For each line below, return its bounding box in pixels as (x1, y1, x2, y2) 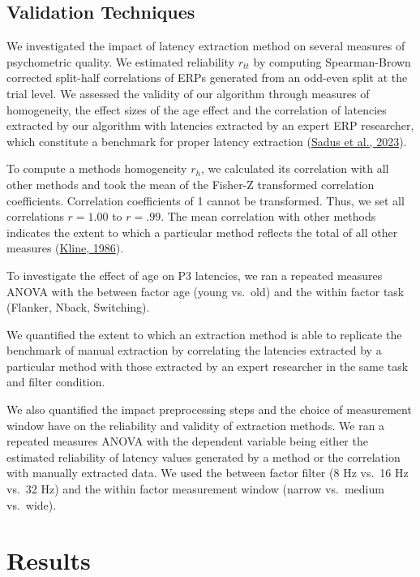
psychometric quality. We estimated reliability (6, 53, 235, 70)
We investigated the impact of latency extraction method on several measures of (6, 37, 405, 54)
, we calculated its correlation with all (200, 160, 389, 177)
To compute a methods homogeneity (6, 160, 187, 177)
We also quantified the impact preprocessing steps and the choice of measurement (6, 401, 412, 418)
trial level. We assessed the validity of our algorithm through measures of (6, 84, 370, 101)
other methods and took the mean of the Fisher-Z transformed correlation (6, 175, 375, 192)
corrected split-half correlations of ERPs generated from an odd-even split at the (6, 69, 408, 86)
